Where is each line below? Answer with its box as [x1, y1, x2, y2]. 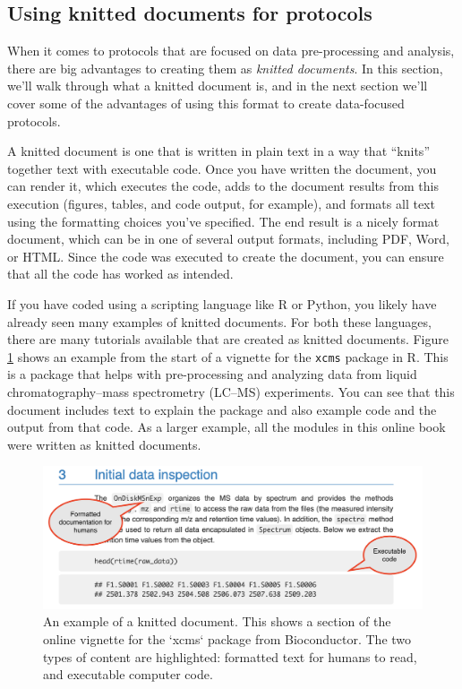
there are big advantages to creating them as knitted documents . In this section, [7, 58, 443, 77]
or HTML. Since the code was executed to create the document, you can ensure [7, 246, 444, 265]
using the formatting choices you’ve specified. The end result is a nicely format [7, 211, 440, 230]
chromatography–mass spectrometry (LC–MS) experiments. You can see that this [7, 382, 455, 400]
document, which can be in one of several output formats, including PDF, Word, [7, 229, 450, 248]
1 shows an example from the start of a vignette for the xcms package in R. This [7, 347, 449, 366]
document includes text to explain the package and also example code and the [7, 400, 437, 418]
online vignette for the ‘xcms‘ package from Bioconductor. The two [43, 629, 412, 648]
